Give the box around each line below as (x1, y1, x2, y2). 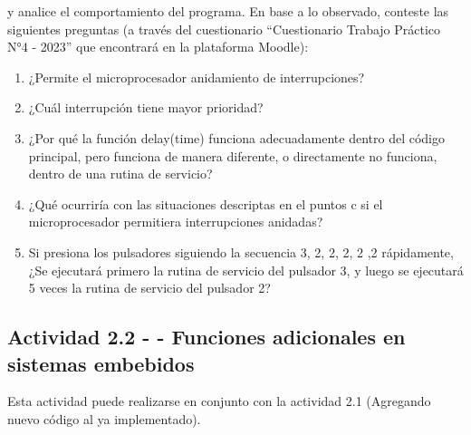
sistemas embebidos (7, 349, 195, 377)
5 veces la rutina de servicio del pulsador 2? (28, 278, 271, 297)
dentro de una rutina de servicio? (28, 164, 213, 183)
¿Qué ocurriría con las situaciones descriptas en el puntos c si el (28, 194, 383, 213)
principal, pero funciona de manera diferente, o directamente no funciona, (28, 146, 437, 165)
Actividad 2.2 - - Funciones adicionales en (7, 323, 406, 351)
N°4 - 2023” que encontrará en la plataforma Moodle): (7, 37, 309, 56)
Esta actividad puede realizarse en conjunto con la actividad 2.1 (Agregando (7, 391, 431, 411)
